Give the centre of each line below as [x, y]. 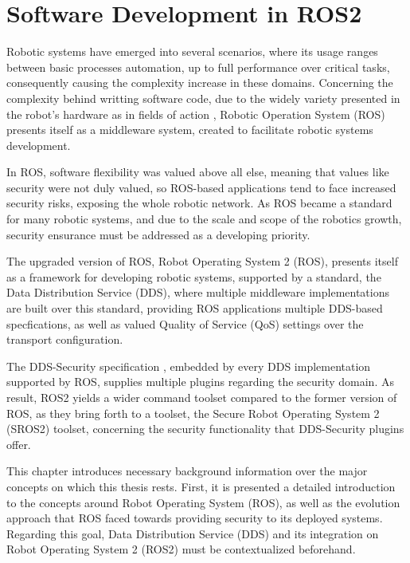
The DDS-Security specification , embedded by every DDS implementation [189, 366]
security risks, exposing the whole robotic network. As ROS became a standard [199, 203]
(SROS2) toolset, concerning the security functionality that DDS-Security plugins [205, 429]
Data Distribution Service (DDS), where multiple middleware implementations [198, 292]
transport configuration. [65, 339]
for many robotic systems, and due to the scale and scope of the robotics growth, [204, 219]
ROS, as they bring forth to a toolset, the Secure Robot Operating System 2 [193, 413]
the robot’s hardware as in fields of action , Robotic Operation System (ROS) [196, 114]
